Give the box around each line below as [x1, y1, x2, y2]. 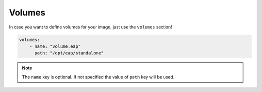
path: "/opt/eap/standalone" [34, 51, 104, 56]
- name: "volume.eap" [29, 43, 81, 49]
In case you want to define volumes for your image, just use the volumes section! [9, 24, 172, 30]
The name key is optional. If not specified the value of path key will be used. [22, 74, 175, 79]
